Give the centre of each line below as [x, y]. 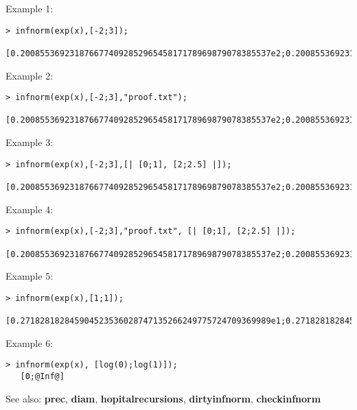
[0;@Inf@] [42, 377]
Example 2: [30, 75]
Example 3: [30, 142]
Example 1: [30, 8]
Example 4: [30, 209]
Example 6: [30, 342]
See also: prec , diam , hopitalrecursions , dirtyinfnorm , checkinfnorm [163, 398]
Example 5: [30, 276]
